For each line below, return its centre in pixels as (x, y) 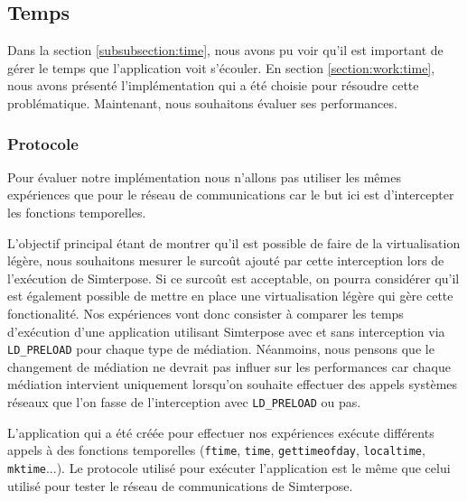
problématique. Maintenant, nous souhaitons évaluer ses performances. (202, 102)
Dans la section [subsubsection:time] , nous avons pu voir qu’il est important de (225, 50)
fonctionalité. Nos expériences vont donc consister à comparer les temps (205, 313)
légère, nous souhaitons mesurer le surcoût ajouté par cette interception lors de (226, 260)
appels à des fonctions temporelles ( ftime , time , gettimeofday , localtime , (216, 450)
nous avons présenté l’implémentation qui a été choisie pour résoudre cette (213, 85)
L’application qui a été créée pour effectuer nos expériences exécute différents (221, 432)
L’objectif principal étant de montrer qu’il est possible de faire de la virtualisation (234, 242)
